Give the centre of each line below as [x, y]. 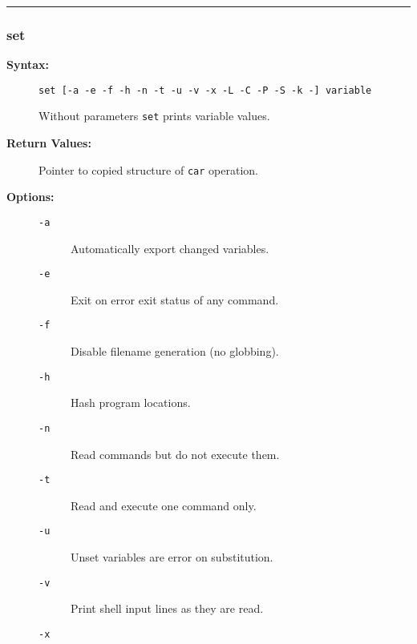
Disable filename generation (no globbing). [175, 351]
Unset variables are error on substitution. [172, 557]
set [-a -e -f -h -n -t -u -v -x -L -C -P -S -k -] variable [205, 90]
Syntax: [28, 64]
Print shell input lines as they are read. [167, 608]
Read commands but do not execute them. [175, 454]
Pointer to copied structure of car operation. [148, 169]
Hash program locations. [131, 402]
